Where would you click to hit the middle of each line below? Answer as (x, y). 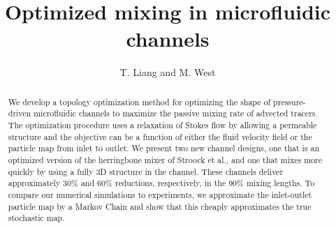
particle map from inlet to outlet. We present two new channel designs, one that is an (164, 148)
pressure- (290, 101)
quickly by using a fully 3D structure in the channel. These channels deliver (146, 171)
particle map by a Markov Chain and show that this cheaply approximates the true (160, 206)
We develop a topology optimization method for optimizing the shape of (139, 101)
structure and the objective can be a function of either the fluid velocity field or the (160, 136)
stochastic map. (36, 218)
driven (20, 113)
